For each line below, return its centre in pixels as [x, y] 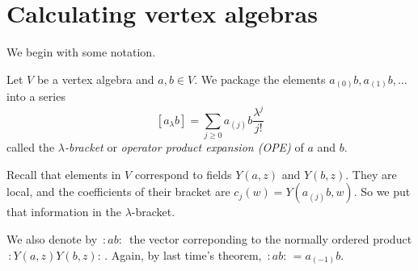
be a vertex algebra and [95, 79]
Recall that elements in [64, 174]
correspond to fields [183, 174]
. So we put [382, 192]
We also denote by [52, 238]
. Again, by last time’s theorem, [183, 254]
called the [31, 147]
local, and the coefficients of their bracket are [118, 192]
